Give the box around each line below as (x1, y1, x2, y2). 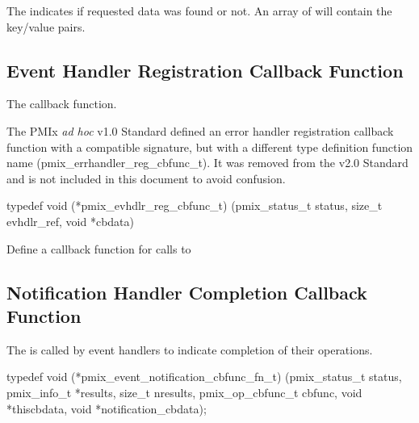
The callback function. (6, 95, 117, 112)
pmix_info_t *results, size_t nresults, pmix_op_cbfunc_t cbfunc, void (6, 383, 362, 400)
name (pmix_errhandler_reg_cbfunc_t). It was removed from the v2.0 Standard (6, 154, 409, 171)
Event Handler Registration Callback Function (6, 57, 404, 82)
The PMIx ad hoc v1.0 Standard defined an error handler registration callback (6, 122, 394, 139)
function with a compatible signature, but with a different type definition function (6, 138, 413, 155)
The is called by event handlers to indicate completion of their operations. (6, 341, 373, 358)
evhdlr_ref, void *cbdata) (6, 212, 135, 229)
